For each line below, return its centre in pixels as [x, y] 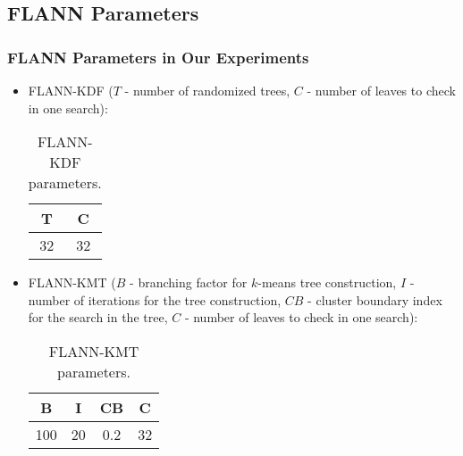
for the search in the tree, [98, 317]
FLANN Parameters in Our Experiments [158, 57]
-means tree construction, [327, 282]
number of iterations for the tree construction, [155, 299]
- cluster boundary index [375, 299]
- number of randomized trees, [207, 90]
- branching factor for [189, 282]
